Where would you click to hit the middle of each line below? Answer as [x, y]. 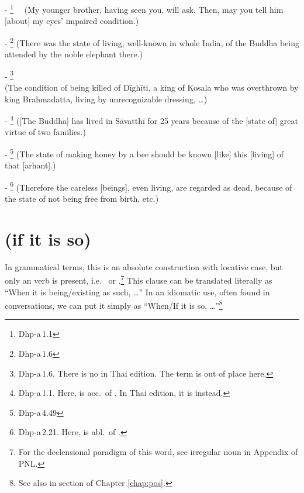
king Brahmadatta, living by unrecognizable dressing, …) [106, 99]
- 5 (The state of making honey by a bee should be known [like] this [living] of [144, 153]
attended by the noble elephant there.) [74, 54]
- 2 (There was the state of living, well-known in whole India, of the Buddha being [152, 42]
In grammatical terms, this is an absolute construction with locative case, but [144, 266]
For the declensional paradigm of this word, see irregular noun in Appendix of [158, 452]
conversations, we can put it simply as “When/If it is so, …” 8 [114, 304]
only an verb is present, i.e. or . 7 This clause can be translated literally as [139, 280]
